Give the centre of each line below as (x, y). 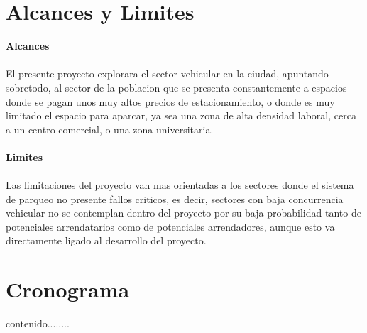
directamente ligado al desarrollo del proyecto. (106, 240)
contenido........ (38, 323)
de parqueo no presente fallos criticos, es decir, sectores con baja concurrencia (175, 198)
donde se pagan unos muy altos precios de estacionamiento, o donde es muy (170, 101)
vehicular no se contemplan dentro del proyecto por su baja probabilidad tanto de (183, 213)
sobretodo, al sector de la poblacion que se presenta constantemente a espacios (176, 87)
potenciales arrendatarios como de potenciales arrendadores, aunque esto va (170, 226)
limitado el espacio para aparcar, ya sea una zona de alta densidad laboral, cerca (181, 115)
